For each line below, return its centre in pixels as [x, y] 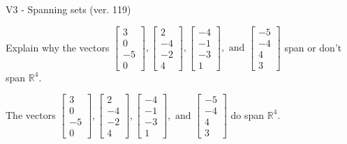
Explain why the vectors [58, 47]
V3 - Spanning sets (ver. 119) [68, 9]
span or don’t [313, 47]
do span [248, 114]
